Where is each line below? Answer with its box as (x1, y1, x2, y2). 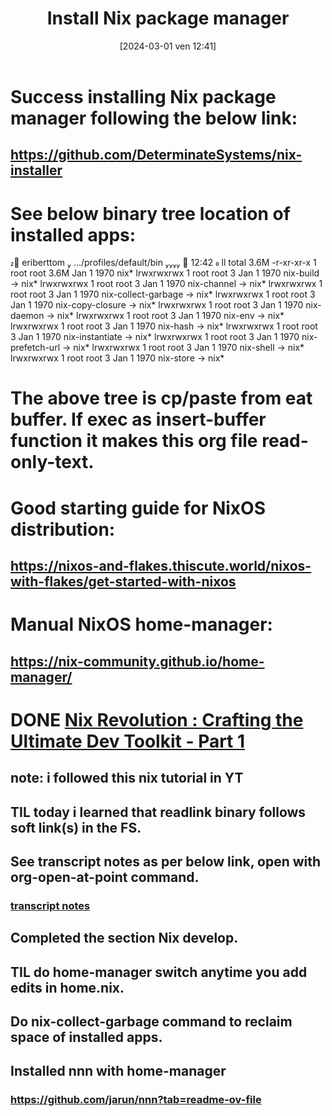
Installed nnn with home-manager (10, 1063, 227, 1080)
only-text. (10, 451, 95, 474)
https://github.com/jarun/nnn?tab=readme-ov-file (10, 1093, 262, 1107)
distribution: (10, 518, 116, 541)
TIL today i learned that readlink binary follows (10, 803, 307, 821)
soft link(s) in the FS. (10, 819, 142, 836)
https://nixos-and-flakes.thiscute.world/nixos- (10, 558, 312, 575)
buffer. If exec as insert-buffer (10, 408, 267, 431)
